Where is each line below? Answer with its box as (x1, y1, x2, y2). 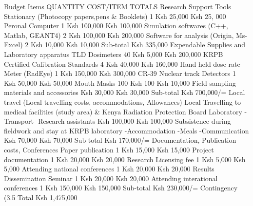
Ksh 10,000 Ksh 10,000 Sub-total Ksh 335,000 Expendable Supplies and (31, 39, 246, 50)
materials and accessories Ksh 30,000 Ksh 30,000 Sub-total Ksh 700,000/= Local (4, 87, 245, 97)
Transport (4, 116, 34, 126)
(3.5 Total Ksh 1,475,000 (4, 192, 78, 202)
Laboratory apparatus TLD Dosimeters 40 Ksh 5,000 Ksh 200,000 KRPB (4, 49, 223, 59)
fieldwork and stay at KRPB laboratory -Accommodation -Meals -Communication (4, 125, 249, 135)
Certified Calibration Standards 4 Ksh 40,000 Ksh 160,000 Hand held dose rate (4, 58, 240, 69)
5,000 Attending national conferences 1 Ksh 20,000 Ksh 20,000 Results (4, 164, 214, 174)
